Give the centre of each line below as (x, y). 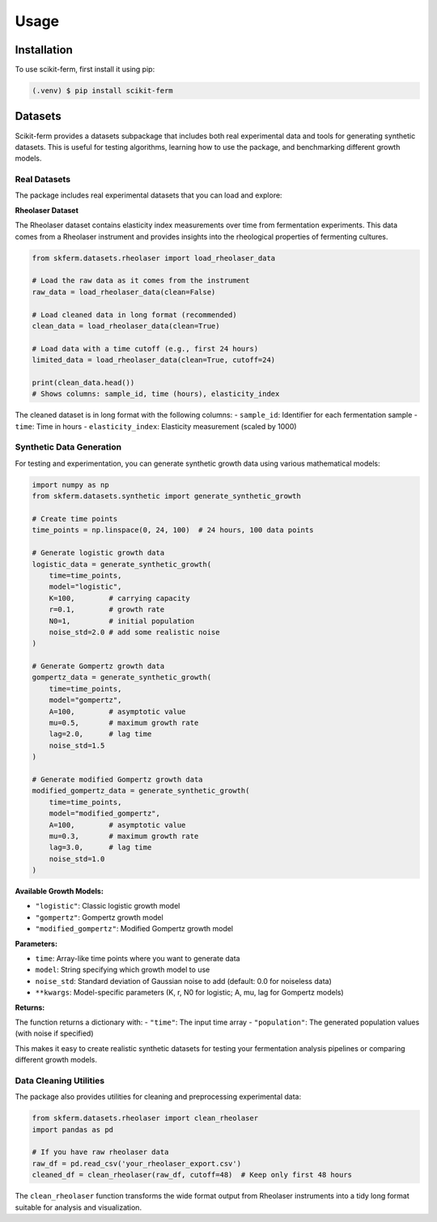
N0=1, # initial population (121, 621)
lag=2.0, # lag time (100, 734)
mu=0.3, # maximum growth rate (124, 836)
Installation (44, 50)
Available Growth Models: (59, 892)
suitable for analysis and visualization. (78, 1207)
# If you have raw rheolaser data (100, 1152)
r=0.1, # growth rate (107, 610)
